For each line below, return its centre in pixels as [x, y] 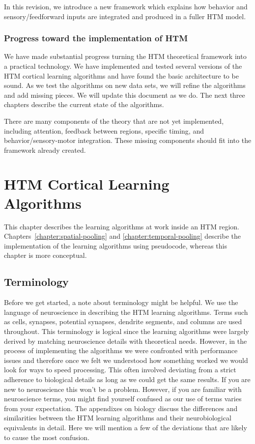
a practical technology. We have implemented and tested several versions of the [123, 66]
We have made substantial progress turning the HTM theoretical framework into [125, 56]
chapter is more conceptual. [45, 255]
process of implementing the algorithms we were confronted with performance [121, 350]
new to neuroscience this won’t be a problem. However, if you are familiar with [123, 389]
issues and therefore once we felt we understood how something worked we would [126, 360]
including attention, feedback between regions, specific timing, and [104, 130]
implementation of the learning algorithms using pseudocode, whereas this [115, 245]
